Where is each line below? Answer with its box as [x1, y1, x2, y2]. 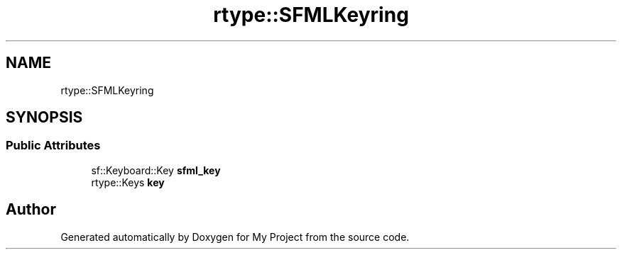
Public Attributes [6, 138, 101, 153]
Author [6, 200, 56, 219]
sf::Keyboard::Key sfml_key [91, 164, 221, 176]
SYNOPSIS [6, 108, 83, 127]
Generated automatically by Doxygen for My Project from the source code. [60, 230, 410, 243]
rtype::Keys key [91, 176, 165, 188]
